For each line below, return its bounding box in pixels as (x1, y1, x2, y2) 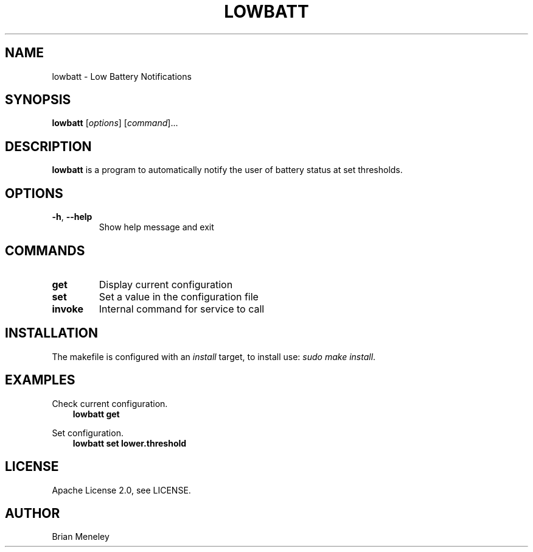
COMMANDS (5, 242, 85, 258)
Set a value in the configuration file (99, 290, 259, 303)
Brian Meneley (52, 531, 110, 542)
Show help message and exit (99, 222, 214, 233)
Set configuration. (52, 427, 124, 438)
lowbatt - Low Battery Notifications (52, 71, 192, 82)
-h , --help (52, 211, 92, 222)
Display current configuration (99, 278, 233, 291)
